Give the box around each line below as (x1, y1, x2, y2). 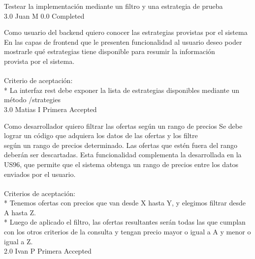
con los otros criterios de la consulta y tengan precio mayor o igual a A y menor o (4, 227, 251, 237)
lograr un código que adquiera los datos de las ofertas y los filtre (4, 130, 198, 141)
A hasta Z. (4, 207, 36, 217)
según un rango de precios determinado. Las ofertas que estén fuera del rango (4, 140, 238, 150)
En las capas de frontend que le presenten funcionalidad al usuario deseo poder (4, 36, 242, 47)
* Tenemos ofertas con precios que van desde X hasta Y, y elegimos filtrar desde (4, 198, 246, 208)
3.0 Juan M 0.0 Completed (4, 10, 85, 21)
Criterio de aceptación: (4, 75, 73, 86)
